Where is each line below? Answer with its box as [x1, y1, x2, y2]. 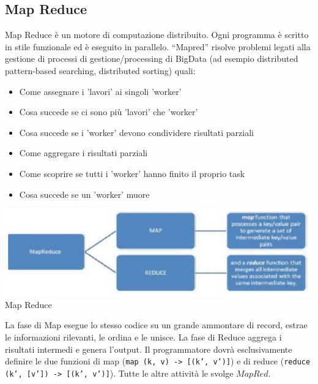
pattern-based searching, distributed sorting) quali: [5, 64, 196, 77]
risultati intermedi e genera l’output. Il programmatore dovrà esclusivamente [5, 342, 292, 355]
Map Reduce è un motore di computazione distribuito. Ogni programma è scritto [5, 28, 309, 41]
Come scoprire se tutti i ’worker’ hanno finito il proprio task [19, 167, 245, 179]
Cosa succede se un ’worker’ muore [19, 187, 150, 200]
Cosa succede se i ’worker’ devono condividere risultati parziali [19, 126, 254, 138]
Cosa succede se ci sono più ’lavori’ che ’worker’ [19, 105, 198, 118]
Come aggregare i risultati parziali [19, 146, 148, 159]
